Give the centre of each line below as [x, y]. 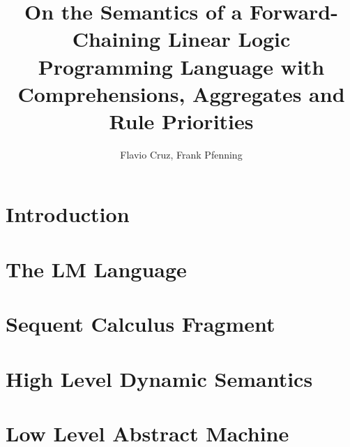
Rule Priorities [181, 120]
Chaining [116, 39]
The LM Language [96, 269]
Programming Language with [181, 66]
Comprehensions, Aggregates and [181, 93]
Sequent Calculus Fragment [140, 324]
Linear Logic [229, 39]
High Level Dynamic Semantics [159, 378]
